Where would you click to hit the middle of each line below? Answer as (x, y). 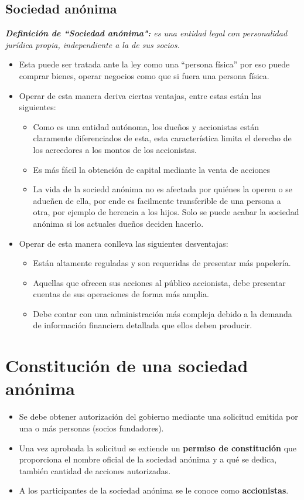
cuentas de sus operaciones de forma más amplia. (121, 294)
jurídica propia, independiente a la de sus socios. (93, 44)
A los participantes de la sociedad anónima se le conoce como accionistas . (154, 490)
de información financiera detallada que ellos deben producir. (143, 325)
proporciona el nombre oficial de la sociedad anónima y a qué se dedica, (148, 459)
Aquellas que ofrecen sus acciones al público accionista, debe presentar (159, 282)
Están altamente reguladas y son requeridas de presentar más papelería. (162, 263)
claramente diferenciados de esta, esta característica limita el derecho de (162, 138)
